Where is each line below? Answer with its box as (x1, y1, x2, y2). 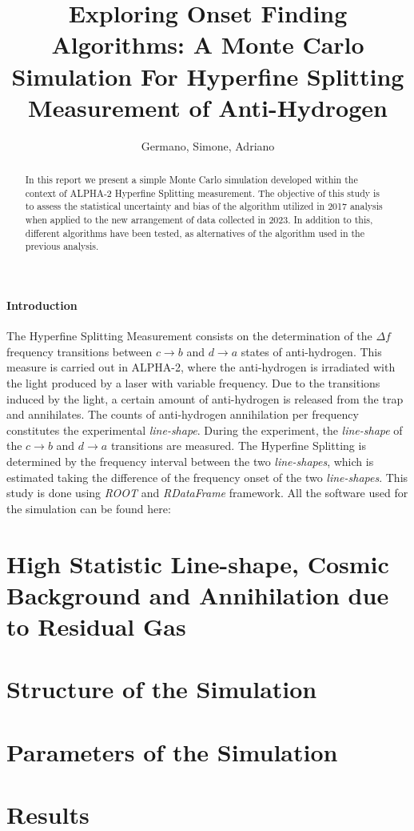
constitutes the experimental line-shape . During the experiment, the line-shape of (6, 421, 403, 438)
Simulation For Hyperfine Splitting (11, 59, 404, 92)
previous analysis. (25, 239, 99, 253)
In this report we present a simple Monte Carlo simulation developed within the (25, 173, 358, 187)
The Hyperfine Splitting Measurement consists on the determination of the (6, 327, 372, 344)
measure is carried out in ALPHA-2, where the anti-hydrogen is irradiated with (6, 359, 396, 375)
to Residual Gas (6, 609, 186, 642)
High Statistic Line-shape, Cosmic (6, 547, 389, 580)
